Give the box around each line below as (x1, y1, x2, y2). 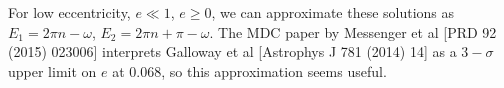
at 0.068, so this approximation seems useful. (112, 60, 387, 81)
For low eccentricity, (8, 2, 131, 22)
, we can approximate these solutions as (211, 2, 455, 22)
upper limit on (8, 60, 97, 81)
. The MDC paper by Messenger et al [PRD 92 (209, 21, 497, 42)
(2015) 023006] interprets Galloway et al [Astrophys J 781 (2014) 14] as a (8, 41, 457, 62)
